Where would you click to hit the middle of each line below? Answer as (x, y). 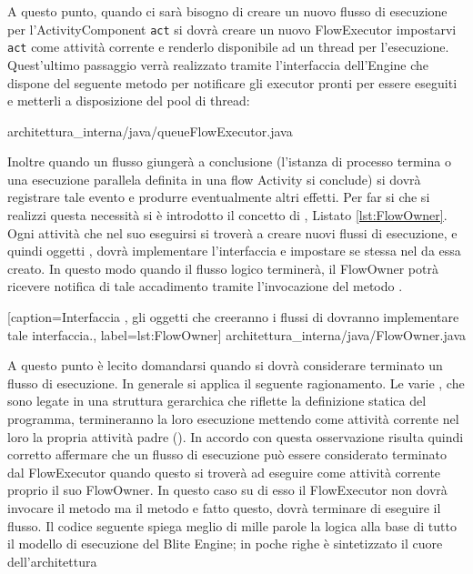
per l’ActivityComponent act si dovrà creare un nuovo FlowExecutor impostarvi (232, 29)
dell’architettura (52, 561)
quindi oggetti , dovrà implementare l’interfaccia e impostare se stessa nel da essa (234, 251)
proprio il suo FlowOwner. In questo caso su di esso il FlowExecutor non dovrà (227, 490)
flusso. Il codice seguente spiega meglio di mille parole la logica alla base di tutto (232, 525)
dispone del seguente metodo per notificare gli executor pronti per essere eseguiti (232, 82)
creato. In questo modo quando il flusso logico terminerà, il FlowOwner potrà (223, 268)
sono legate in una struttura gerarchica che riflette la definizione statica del (217, 401)
